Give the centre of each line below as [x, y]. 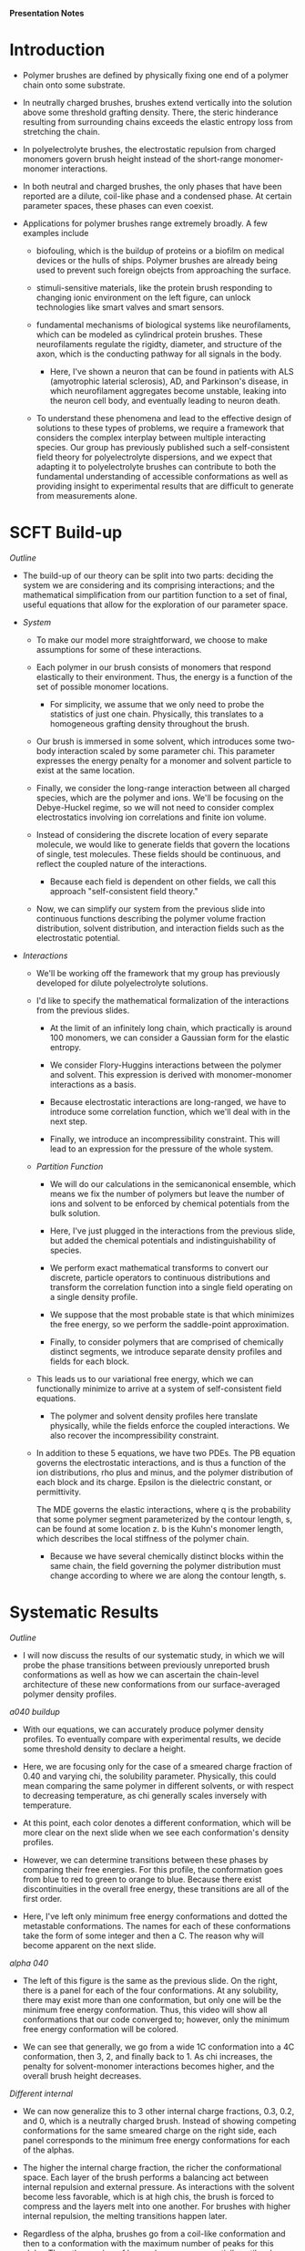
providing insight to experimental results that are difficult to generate [165, 486]
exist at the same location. [85, 770]
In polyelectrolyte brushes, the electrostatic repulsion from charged [149, 149]
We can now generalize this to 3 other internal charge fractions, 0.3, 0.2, [158, 2111]
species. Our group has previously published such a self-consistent [163, 447]
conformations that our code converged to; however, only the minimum [156, 2019]
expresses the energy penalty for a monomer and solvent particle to [164, 760]
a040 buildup [35, 1711]
